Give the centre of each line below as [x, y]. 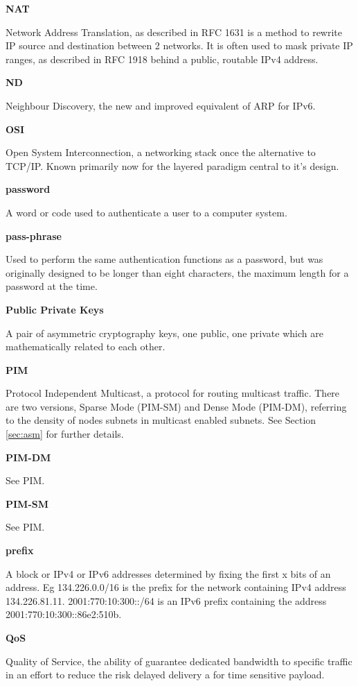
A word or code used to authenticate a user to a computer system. [146, 212]
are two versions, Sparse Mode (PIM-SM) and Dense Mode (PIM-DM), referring [176, 406]
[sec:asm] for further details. [65, 434]
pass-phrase [34, 235]
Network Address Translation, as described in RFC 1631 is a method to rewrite [174, 32]
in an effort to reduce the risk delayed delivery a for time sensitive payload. [165, 675]
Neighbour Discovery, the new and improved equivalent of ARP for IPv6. [161, 105]
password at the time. [52, 286]
